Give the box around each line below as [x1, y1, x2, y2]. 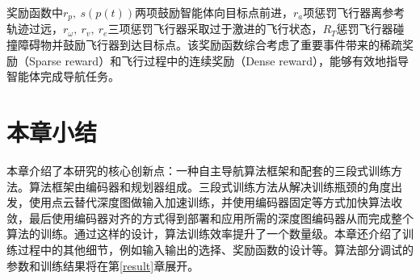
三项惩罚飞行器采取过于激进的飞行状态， [107, 20, 323, 37]
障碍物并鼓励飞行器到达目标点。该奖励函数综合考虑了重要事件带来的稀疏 [17, 36, 402, 53]
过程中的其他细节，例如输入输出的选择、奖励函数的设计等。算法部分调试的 [17, 240, 414, 257]
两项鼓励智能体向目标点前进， [135, 4, 293, 20]
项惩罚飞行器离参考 [303, 4, 405, 20]
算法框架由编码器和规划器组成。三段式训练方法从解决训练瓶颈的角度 [28, 178, 391, 194]
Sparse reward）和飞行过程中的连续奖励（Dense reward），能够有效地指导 [28, 52, 409, 69]
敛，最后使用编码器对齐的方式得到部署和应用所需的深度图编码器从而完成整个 [6, 209, 414, 226]
